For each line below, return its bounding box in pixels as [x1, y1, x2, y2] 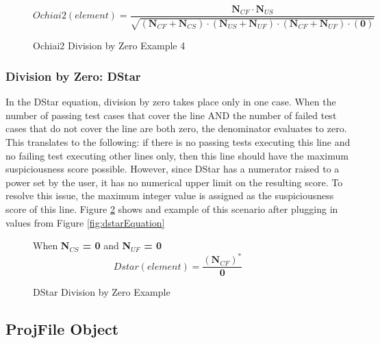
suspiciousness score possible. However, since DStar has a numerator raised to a [5, 162, 340, 176]
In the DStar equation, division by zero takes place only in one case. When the [5, 94, 336, 109]
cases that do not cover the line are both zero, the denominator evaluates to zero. [5, 121, 347, 136]
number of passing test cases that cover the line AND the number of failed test [5, 107, 337, 122]
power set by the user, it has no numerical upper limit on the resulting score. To [5, 175, 343, 189]
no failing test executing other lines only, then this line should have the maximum [5, 148, 349, 162]
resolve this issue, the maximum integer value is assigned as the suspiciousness [5, 188, 334, 203]
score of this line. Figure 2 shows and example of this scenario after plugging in [5, 202, 338, 216]
